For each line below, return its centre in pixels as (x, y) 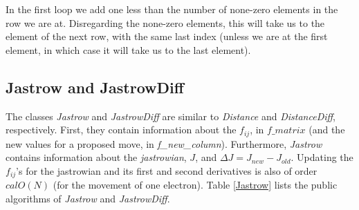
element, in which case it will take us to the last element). (128, 49)
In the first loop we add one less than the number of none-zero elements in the (172, 9)
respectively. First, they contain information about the (121, 130)
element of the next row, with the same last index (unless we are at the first (167, 36)
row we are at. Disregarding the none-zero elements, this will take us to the (165, 22)
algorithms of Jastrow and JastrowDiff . (88, 198)
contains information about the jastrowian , (96, 157)
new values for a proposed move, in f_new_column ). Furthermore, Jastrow (164, 143)
